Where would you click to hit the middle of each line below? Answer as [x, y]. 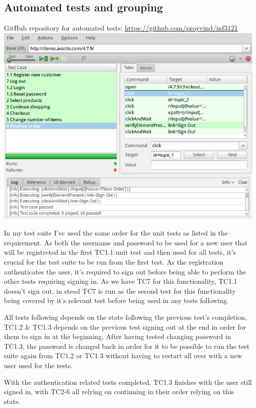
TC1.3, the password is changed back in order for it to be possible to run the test [127, 346]
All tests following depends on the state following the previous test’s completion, [126, 317]
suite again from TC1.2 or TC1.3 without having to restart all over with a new [123, 356]
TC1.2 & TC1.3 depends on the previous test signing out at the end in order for [125, 326]
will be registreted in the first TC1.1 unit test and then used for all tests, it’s [120, 252]
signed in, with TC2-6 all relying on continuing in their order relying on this [119, 391]
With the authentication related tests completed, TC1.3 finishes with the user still [128, 382]
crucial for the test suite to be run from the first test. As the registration [114, 261]
